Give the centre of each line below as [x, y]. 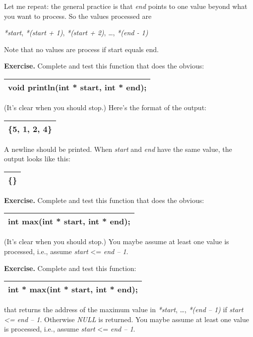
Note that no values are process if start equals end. [81, 49]
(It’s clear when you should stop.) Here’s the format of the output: [105, 107]
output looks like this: [37, 159]
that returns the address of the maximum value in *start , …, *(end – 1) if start [124, 309]
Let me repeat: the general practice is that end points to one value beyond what [126, 6]
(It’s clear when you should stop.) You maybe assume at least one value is [117, 241]
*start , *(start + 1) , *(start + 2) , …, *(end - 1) [76, 33]
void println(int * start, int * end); [77, 87]
